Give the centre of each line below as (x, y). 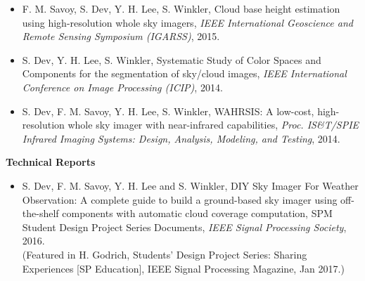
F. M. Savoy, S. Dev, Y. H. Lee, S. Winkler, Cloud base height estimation (181, 8)
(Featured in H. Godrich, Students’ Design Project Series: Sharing (165, 254)
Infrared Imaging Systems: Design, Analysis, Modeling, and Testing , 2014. (181, 138)
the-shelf (40, 213)
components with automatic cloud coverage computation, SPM (197, 213)
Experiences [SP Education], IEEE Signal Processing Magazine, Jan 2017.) (183, 268)
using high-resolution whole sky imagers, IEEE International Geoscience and (187, 22)
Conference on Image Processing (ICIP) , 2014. (122, 87)
